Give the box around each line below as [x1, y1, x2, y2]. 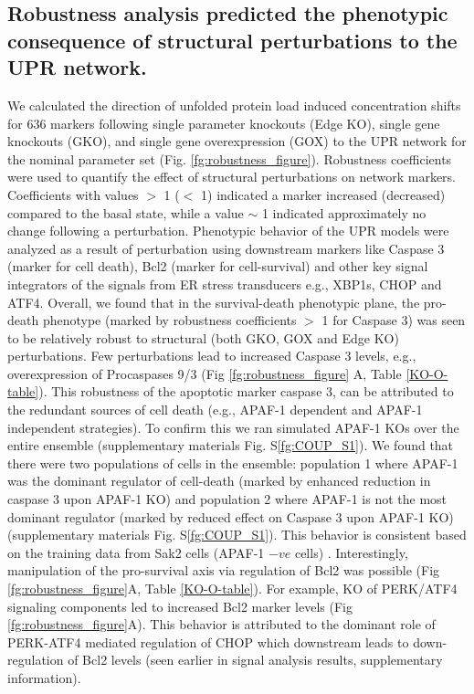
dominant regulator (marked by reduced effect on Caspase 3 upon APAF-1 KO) [7, 507, 454, 526]
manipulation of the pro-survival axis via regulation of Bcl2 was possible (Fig [7, 561, 440, 580]
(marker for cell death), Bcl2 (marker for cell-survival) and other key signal [7, 257, 428, 276]
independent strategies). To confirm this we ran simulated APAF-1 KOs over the [7, 417, 459, 436]
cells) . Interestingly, [294, 542, 408, 562]
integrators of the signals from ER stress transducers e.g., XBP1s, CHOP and [7, 274, 442, 293]
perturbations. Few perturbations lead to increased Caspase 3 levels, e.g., [7, 346, 416, 365]
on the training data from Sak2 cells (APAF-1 [7, 542, 265, 562]
